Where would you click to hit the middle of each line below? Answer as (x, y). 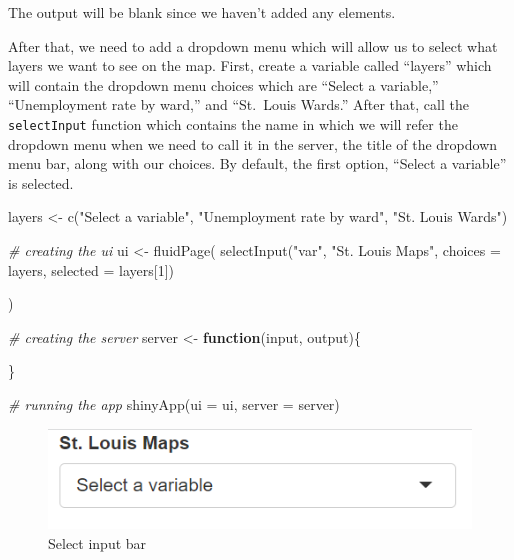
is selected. (41, 182)
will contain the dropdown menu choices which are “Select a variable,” (223, 84)
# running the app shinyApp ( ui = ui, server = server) (174, 403)
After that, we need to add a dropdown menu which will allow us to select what (253, 45)
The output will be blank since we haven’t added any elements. (202, 12)
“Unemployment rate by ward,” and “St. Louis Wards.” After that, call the (238, 104)
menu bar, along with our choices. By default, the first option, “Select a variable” (257, 163)
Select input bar (97, 542)
